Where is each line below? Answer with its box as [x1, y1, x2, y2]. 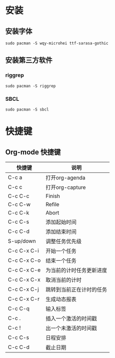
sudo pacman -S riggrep [5, 83, 56, 88]
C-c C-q [8, 305, 30, 312]
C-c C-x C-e [8, 266, 41, 273]
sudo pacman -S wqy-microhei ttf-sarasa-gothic [5, 41, 109, 46]
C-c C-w [8, 201, 31, 208]
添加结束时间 [45, 228, 77, 235]
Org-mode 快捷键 [5, 148, 61, 156]
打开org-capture [45, 184, 86, 191]
